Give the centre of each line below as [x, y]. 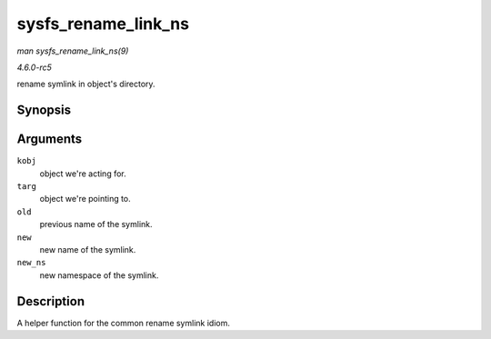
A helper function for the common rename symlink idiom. [124, 323]
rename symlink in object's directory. [86, 84]
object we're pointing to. [85, 199]
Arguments [50, 140]
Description [51, 301]
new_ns [31, 263]
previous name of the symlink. [96, 224]
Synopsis [44, 110]
